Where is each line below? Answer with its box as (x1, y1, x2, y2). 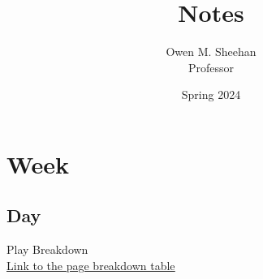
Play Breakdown (6, 241, 88, 258)
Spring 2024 (181, 86, 241, 103)
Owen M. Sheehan (166, 43, 257, 60)
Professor (188, 58, 235, 75)
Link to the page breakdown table (6, 256, 175, 273)
